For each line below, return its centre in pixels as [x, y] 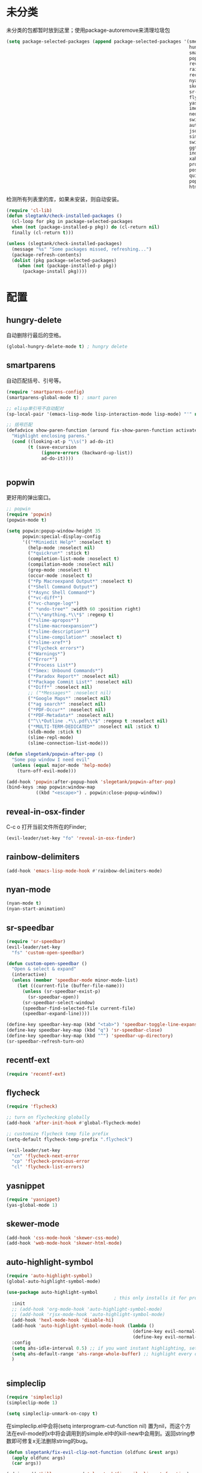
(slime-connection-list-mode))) [69, 743]
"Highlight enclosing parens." [51, 436]
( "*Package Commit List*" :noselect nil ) [81, 682]
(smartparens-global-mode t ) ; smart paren [62, 397]
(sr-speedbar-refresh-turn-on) [45, 1041]
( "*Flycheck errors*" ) [56, 648]
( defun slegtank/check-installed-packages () [64, 216]
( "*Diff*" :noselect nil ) [60, 688]
